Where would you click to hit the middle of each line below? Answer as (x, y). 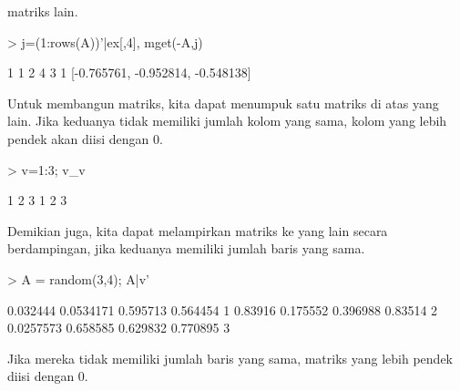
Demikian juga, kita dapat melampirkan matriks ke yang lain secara (198, 230)
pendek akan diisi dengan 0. (85, 138)
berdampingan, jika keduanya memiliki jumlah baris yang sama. (186, 248)
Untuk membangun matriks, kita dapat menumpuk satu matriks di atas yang (223, 103)
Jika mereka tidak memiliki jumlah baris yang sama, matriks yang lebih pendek (230, 358)
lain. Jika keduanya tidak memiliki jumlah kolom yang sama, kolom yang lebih (227, 121)
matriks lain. (43, 11)
